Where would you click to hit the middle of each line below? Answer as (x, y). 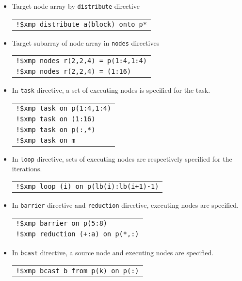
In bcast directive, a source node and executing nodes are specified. (113, 252)
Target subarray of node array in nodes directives (86, 42)
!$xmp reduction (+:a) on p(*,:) (77, 234)
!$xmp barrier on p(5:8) (62, 223)
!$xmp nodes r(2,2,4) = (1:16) (73, 72)
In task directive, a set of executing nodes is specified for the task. (111, 90)
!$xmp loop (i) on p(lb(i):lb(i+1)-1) (87, 187)
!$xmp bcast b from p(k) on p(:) (77, 271)
